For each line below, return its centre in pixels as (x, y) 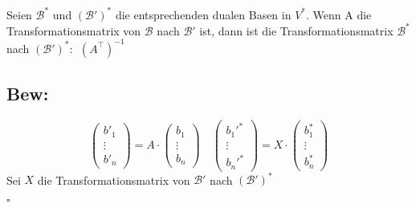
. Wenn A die (339, 14)
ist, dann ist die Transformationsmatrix (296, 30)
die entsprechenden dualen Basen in (203, 14)
